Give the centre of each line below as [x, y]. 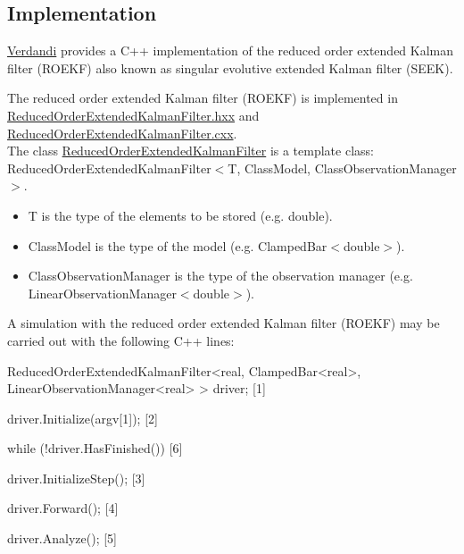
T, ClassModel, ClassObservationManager [342, 168]
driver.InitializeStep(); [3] [76, 478]
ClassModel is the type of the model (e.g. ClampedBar [178, 245]
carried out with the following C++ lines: [121, 340]
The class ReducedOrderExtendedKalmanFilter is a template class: [191, 151]
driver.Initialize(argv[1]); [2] [83, 418]
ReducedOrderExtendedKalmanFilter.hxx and [133, 115]
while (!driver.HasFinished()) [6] [95, 448]
